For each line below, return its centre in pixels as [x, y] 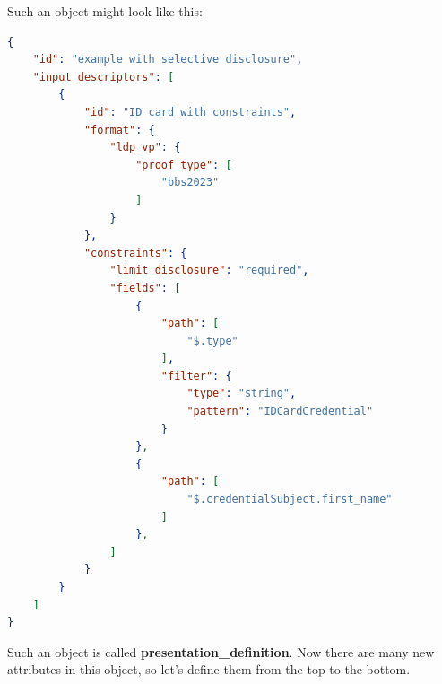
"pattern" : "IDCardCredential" [280, 412]
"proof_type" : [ [184, 165]
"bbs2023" [190, 183]
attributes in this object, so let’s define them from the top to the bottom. [209, 669]
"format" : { [119, 130]
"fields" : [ [145, 288]
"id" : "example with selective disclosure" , [168, 60]
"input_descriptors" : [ [104, 77]
